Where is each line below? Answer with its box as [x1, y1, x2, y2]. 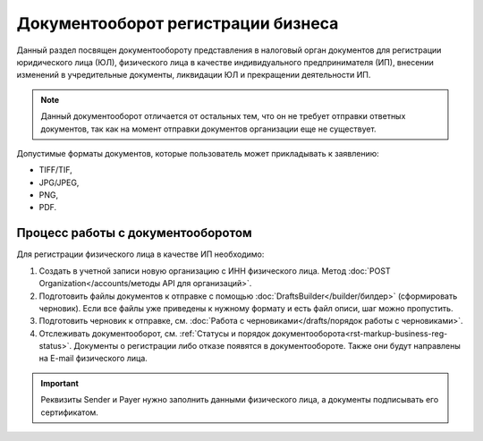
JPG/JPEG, [38, 177, 80, 188]
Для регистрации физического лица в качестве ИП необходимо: [16, 249, 265, 259]
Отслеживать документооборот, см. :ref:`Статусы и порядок [38, 327, 270, 339]
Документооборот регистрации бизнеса [16, 13, 339, 33]
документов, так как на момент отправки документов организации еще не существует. [40, 123, 377, 134]
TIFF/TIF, [38, 165, 72, 175]
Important [40, 377, 80, 388]
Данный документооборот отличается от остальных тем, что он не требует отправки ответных [40, 111, 406, 122]
